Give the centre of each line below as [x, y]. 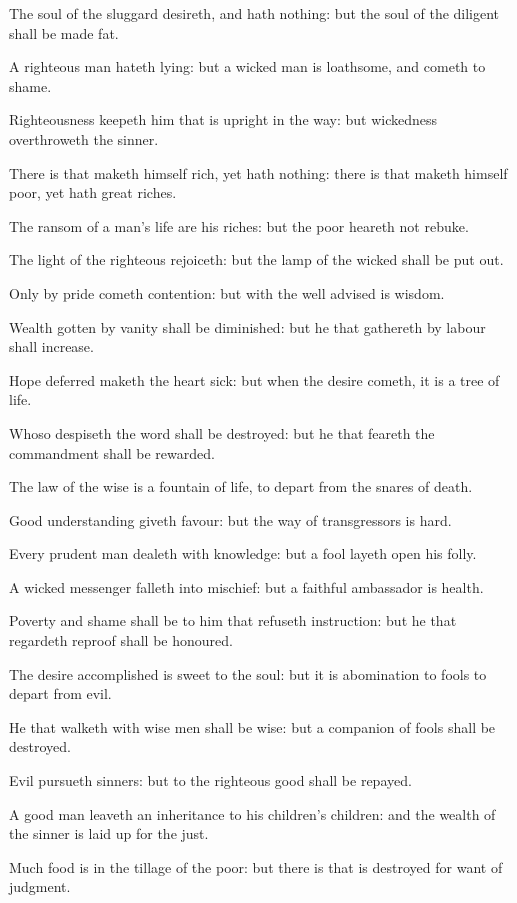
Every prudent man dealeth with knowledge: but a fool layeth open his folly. [243, 553]
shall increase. [51, 346]
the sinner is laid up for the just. [109, 833]
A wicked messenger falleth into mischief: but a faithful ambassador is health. [246, 586]
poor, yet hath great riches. [93, 192]
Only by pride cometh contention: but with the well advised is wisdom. [227, 292]
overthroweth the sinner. [84, 138]
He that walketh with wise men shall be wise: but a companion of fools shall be [252, 726]
